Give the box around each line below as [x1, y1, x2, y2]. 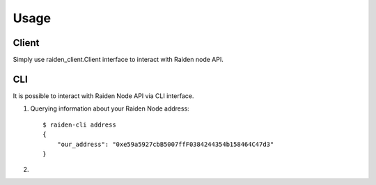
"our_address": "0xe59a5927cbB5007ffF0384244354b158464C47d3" [56, 140, 274, 148]
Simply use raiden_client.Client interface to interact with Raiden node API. [13, 56, 224, 64]
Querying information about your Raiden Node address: [30, 104, 189, 113]
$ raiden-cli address [42, 120, 116, 129]
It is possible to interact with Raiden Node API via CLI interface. [13, 91, 194, 100]
